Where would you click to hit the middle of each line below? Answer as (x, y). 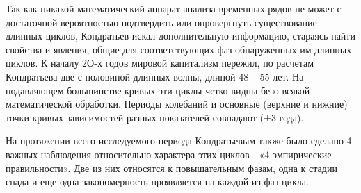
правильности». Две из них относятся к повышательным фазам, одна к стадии (171, 168)
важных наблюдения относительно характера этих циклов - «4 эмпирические (169, 154)
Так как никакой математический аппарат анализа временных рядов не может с (174, 8)
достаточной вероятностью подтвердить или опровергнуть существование (161, 22)
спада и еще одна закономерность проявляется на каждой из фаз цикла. (157, 182)
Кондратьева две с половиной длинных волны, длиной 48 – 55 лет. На (155, 76)
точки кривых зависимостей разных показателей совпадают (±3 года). (155, 117)
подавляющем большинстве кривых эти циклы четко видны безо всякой (158, 90)
